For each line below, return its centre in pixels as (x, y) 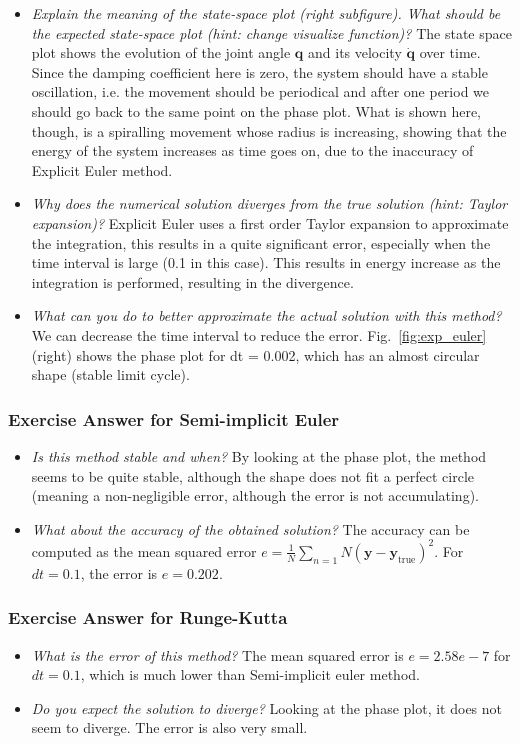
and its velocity (355, 52)
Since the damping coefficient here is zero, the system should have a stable (259, 71)
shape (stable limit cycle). (110, 374)
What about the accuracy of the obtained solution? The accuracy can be (250, 528)
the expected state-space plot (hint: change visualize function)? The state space (271, 32)
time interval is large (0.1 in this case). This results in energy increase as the (266, 262)
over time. (450, 52)
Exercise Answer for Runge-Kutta (148, 617)
